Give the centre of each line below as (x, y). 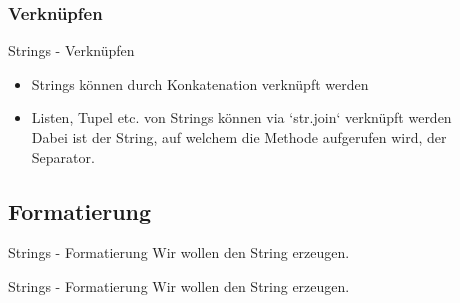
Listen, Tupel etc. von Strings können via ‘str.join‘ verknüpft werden (241, 117)
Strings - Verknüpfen (71, 50)
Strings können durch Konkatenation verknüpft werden (200, 83)
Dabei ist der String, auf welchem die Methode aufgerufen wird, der (239, 137)
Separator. (63, 156)
